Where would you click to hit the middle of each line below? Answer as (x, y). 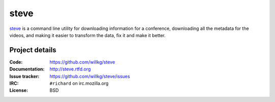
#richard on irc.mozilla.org (79, 83)
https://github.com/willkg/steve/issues (90, 76)
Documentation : (27, 69)
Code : (16, 62)
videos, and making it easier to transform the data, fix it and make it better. (88, 35)
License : (19, 90)
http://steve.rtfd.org (70, 69)
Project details (33, 50)
